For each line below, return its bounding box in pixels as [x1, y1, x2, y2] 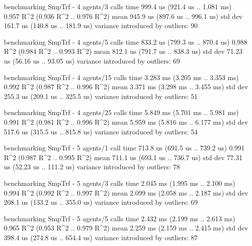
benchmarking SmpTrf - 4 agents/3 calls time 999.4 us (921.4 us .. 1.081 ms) [4, 1, 232, 11]
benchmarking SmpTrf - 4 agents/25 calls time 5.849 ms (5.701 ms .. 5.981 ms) [4, 107, 239, 117]
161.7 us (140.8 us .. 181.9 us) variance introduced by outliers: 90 [4, 20, 198, 31]
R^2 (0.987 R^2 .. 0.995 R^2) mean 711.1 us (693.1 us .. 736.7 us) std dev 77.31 [4, 152, 243, 162]
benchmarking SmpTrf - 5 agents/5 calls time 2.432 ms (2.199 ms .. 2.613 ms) [4, 213, 235, 223]
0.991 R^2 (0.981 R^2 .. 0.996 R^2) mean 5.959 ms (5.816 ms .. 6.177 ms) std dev [4, 116, 248, 127]
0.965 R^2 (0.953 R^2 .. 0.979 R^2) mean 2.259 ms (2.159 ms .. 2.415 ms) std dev [4, 223, 248, 233]
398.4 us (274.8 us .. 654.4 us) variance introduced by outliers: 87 [4, 232, 198, 242]
